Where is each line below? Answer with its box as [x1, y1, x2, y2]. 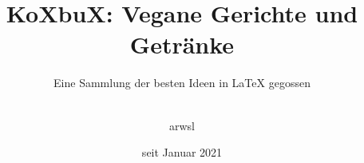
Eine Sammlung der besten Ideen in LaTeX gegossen [53, 74, 311, 91]
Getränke [129, 28, 235, 61]
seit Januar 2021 [141, 144, 223, 161]
